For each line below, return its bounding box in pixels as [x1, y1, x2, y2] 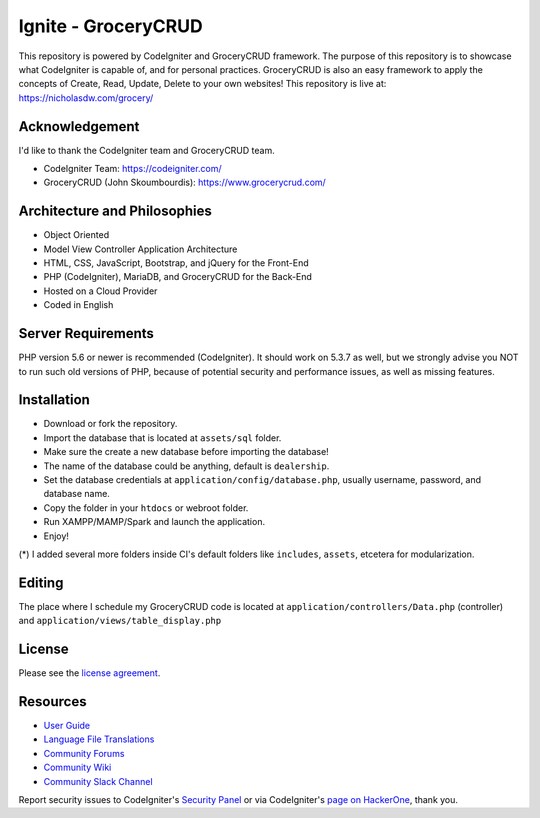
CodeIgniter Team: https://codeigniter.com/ [43, 163, 222, 175]
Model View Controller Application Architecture [43, 243, 238, 255]
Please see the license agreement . [18, 667, 161, 679]
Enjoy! [43, 530, 70, 542]
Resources [18, 693, 87, 710]
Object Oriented [43, 229, 110, 241]
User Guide [43, 720, 91, 732]
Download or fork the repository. [43, 418, 178, 430]
